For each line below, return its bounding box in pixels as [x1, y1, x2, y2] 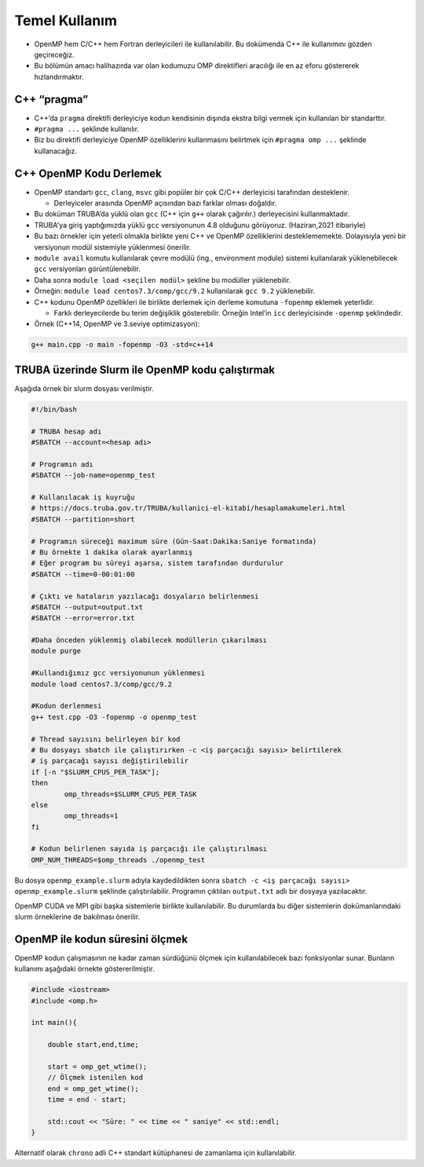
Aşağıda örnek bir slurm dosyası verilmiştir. [14, 383, 155, 393]
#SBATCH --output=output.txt [31, 602, 144, 612]
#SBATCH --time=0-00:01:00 [31, 569, 135, 579]
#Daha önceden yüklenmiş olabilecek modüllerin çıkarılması [31, 636, 268, 645]
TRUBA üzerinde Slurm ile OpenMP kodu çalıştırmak [14, 363, 275, 376]
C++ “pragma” [14, 93, 89, 106]
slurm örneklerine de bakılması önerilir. [14, 912, 141, 922]
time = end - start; [47, 1096, 127, 1104]
